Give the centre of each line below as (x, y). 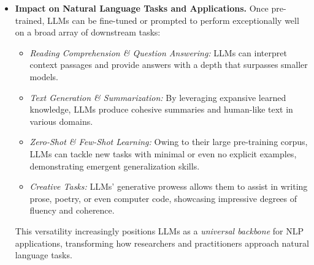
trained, (30, 20)
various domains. (61, 121)
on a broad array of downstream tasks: (88, 32)
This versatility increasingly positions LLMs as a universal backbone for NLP (159, 230)
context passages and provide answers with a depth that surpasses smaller (169, 65)
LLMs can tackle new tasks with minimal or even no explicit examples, (163, 153)
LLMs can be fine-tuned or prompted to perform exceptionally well (173, 20)
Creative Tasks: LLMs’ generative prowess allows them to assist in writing (169, 186)
